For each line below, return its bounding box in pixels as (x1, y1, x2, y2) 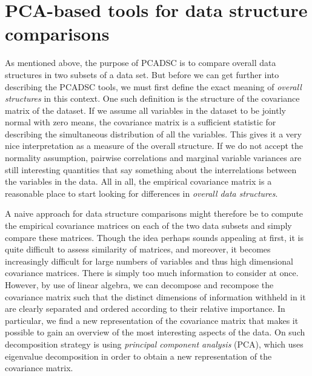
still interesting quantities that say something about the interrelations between (5, 163, 297, 176)
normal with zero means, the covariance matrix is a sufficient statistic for (5, 116, 276, 128)
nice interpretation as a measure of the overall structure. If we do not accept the (5, 139, 303, 152)
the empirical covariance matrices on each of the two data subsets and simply (5, 219, 292, 232)
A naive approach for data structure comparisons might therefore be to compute (5, 207, 304, 220)
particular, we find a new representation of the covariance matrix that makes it (5, 314, 299, 326)
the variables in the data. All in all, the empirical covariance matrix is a (5, 175, 272, 188)
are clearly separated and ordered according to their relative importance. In (5, 302, 285, 315)
